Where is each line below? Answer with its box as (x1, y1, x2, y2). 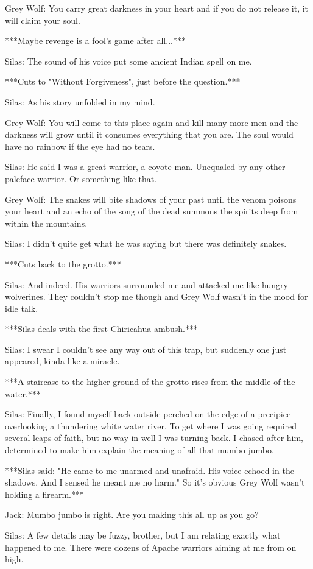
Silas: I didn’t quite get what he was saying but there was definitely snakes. (5, 237, 287, 250)
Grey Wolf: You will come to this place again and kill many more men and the (5, 116, 298, 129)
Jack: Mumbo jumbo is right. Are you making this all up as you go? (5, 508, 259, 521)
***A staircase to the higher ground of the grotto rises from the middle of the (5, 375, 295, 388)
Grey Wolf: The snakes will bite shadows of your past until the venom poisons (5, 193, 297, 205)
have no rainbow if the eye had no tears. (5, 140, 155, 152)
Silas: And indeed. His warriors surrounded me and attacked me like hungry (5, 278, 288, 291)
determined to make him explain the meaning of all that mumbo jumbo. (5, 444, 274, 456)
